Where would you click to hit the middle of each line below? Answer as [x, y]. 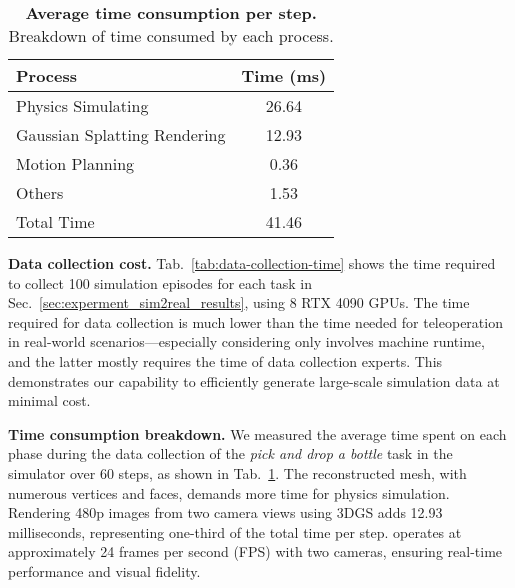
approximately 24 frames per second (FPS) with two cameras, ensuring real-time [255, 551]
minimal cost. [49, 400]
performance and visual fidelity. [104, 570]
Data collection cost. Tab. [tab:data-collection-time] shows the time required [252, 263]
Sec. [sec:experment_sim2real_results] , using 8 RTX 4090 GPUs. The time [239, 302]
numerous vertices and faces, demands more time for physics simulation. [229, 492]
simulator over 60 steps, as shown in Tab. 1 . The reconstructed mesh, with [237, 472]
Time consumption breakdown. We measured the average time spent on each [257, 433]
